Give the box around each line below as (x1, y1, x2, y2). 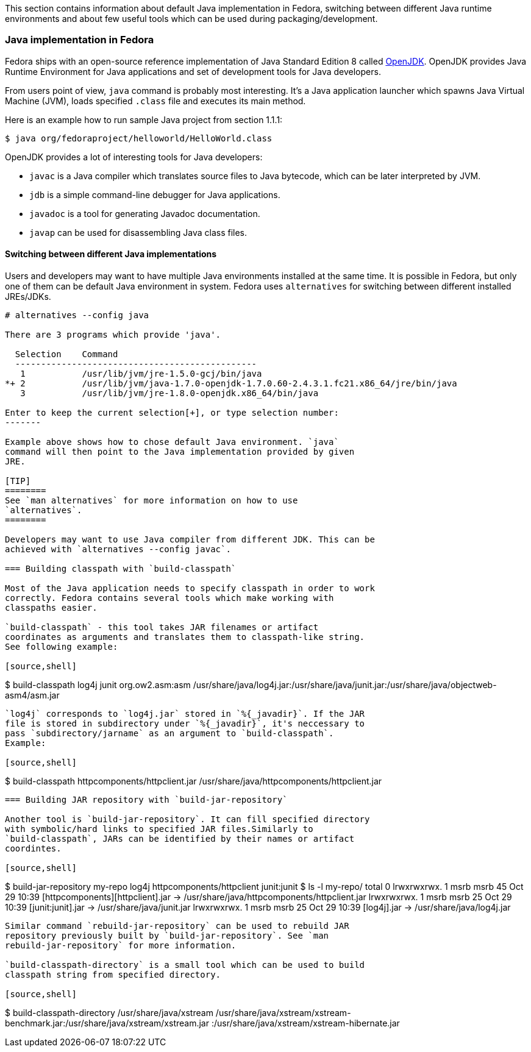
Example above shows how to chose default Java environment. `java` (5, 436, 339, 447)
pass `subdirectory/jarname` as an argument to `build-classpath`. (5, 728, 334, 738)
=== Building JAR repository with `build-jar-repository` (5, 794, 288, 805)
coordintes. (5, 843, 62, 853)
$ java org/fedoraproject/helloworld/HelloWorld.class (5, 133, 273, 143)
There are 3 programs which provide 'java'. (5, 329, 221, 339)
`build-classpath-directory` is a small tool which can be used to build (5, 959, 365, 970)
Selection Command (15, 349, 118, 359)
